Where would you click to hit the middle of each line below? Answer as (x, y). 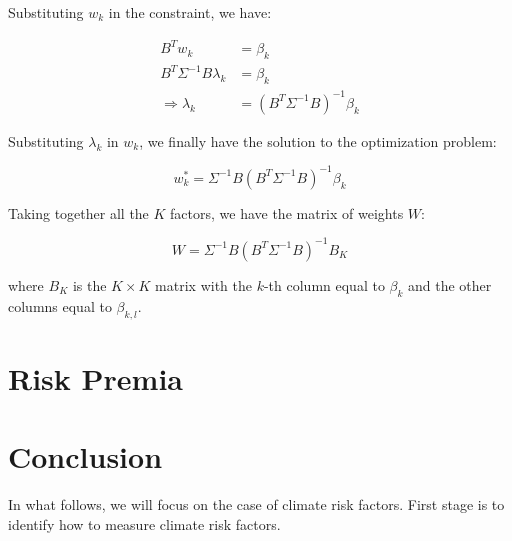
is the (89, 284)
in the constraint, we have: (190, 12)
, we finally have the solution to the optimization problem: (318, 140)
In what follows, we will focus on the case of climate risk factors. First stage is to (256, 504)
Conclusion (85, 456)
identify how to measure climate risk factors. (144, 523)
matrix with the (203, 284)
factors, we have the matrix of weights (287, 212)
